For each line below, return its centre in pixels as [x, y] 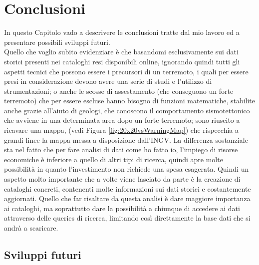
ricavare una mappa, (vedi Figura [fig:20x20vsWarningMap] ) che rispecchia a [121, 130]
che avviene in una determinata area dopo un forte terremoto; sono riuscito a [122, 120]
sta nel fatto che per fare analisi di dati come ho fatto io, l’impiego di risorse [121, 149]
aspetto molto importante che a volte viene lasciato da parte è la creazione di [122, 179]
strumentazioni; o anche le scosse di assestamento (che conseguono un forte [119, 91]
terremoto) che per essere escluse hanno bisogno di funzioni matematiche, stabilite [130, 101]
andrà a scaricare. [31, 228]
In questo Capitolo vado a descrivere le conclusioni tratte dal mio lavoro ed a [122, 32]
